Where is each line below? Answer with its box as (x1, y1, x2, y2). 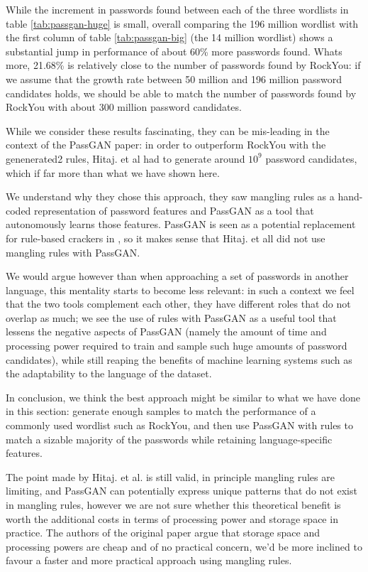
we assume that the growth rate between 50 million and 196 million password (6, 71, 342, 86)
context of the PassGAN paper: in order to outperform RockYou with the (6, 137, 326, 152)
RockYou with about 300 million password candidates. (6, 99, 242, 114)
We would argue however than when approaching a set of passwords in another (6, 269, 349, 284)
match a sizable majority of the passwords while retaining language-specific (6, 431, 333, 446)
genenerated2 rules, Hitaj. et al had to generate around (6, 151, 245, 166)
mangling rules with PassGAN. (6, 244, 140, 259)
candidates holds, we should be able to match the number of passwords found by (6, 85, 357, 100)
